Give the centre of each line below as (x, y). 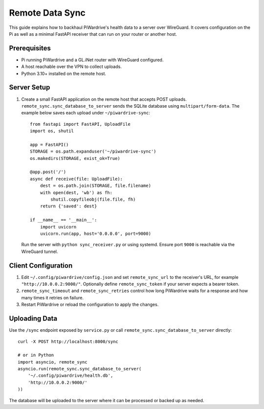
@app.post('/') (48, 172)
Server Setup (30, 87)
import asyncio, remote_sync (53, 362)
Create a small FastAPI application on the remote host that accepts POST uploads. (104, 99)
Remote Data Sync (47, 13)
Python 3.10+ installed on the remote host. (64, 73)
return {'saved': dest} (68, 206)
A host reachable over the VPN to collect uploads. (71, 67)
